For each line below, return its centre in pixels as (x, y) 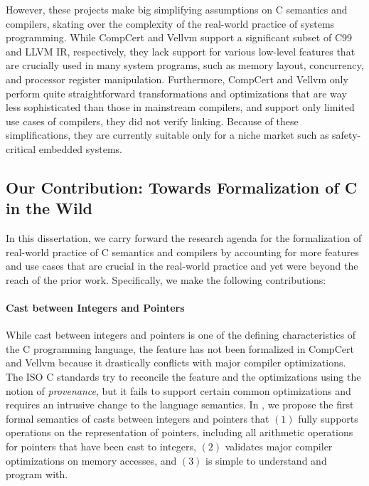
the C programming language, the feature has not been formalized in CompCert (180, 348)
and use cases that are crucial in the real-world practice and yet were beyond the (182, 266)
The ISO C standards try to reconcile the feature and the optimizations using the (183, 377)
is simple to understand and (266, 460)
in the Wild (49, 208)
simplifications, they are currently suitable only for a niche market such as (167, 135)
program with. (37, 474)
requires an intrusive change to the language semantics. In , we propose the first (180, 405)
